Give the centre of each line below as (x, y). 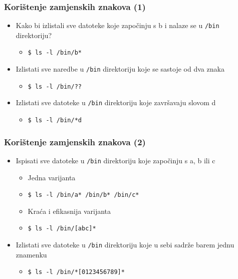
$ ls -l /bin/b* (55, 53)
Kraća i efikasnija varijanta (69, 211)
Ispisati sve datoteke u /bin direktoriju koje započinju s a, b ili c (115, 160)
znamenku (31, 254)
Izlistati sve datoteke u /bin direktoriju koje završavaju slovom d (116, 102)
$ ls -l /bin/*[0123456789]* (76, 272)
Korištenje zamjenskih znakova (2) (75, 142)
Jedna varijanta (52, 177)
